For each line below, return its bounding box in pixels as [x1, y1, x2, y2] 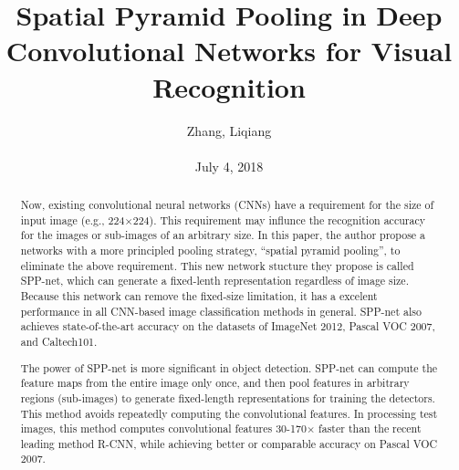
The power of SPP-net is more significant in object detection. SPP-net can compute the [20, 360, 438, 375]
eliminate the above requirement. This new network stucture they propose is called [20, 257, 414, 273]
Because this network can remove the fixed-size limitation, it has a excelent [20, 288, 378, 304]
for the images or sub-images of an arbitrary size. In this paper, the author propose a [20, 227, 426, 243]
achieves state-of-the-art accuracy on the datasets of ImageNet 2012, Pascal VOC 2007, [20, 319, 435, 334]
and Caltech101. [20, 333, 98, 349]
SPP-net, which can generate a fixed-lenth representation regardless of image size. [20, 273, 409, 288]
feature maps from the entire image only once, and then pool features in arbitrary [20, 375, 410, 391]
